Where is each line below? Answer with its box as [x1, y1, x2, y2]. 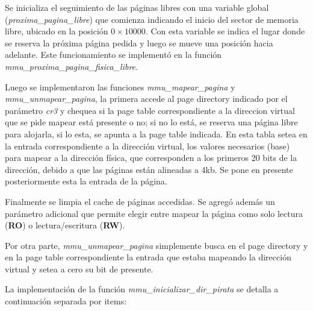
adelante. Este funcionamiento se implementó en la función [5, 48, 222, 61]
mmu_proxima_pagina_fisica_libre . [5, 60, 138, 72]
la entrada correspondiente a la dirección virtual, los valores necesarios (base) [5, 139, 290, 152]
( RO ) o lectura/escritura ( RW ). [5, 219, 125, 231]
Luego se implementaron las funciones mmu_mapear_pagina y [5, 80, 235, 93]
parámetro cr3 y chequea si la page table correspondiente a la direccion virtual [5, 104, 295, 116]
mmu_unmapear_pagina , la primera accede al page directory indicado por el [5, 92, 288, 105]
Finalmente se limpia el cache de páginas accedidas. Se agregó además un [5, 195, 275, 207]
